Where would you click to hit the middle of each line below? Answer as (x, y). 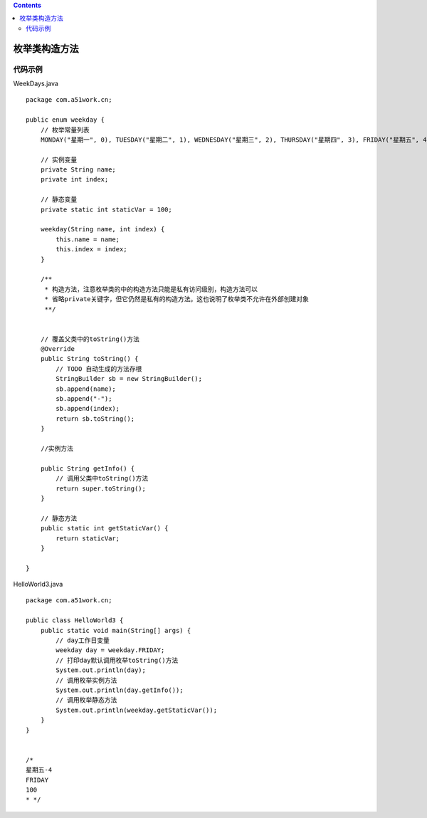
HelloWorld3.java (38, 584)
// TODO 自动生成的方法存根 (99, 369)
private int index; (74, 179)
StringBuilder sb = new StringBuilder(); (129, 379)
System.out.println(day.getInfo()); (120, 690)
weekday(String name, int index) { (102, 229)
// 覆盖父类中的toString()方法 (90, 339)
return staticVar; (88, 538)
